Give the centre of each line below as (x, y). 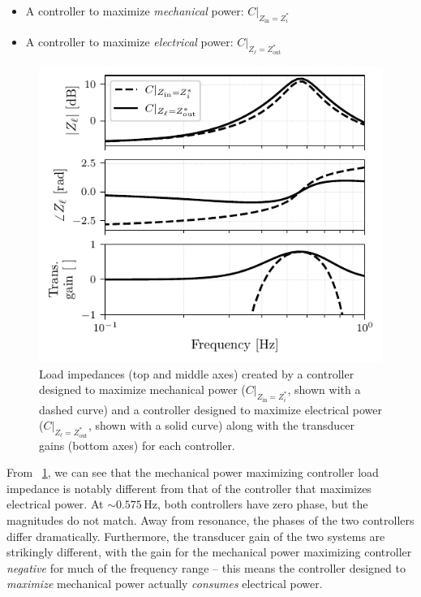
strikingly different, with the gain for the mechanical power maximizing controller (209, 552)
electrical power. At (55, 504)
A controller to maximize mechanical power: (135, 11)
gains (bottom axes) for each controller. (137, 445)
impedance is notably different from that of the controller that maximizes (189, 488)
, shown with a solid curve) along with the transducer (221, 425)
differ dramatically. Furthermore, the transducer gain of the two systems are (196, 536)
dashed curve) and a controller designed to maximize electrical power (211, 409)
